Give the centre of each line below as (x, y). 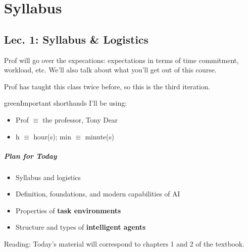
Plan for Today (30, 156)
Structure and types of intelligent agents (81, 227)
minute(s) (99, 136)
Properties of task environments (68, 210)
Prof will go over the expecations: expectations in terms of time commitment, (122, 60)
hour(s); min (52, 136)
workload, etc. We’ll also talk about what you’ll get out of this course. (110, 70)
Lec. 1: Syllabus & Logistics (76, 39)
